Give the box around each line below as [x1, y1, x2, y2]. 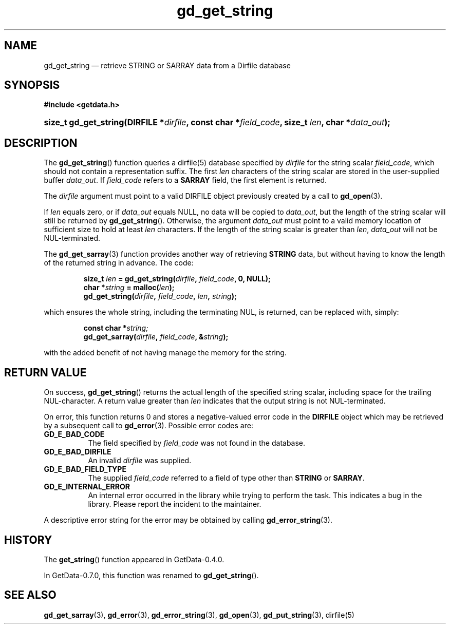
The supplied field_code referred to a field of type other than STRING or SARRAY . [88, 473, 365, 483]
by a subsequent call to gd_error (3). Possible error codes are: [44, 421, 253, 430]
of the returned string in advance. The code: [44, 258, 194, 268]
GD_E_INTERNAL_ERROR [44, 482, 130, 491]
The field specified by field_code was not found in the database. [88, 439, 306, 448]
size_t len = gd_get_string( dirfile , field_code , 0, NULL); [83, 274, 271, 283]
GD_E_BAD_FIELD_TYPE [44, 465, 126, 474]
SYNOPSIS [4, 79, 60, 92]
